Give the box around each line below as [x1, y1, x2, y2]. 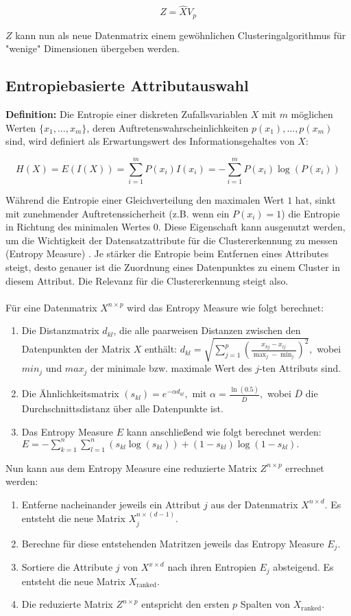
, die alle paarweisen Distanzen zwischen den [113, 323, 301, 337]
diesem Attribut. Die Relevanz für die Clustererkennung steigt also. [5, 273, 289, 287]
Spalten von [240, 597, 291, 611]
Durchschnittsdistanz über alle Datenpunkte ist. [21, 401, 223, 416]
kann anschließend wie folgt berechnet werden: [126, 424, 322, 438]
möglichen [291, 107, 333, 121]
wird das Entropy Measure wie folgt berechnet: [127, 300, 324, 314]
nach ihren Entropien [167, 560, 256, 574]
